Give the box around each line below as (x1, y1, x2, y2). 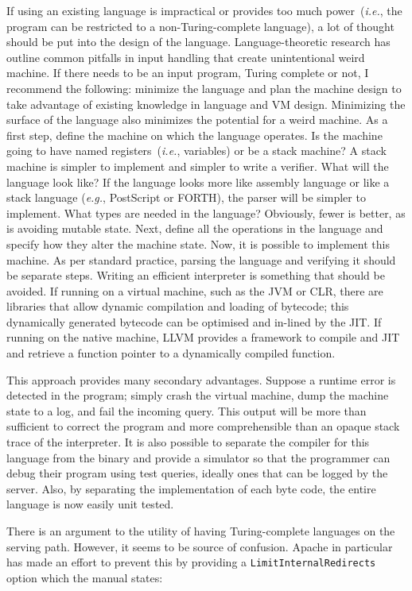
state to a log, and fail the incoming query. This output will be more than (6, 402, 367, 419)
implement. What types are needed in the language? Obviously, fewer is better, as (6, 204, 406, 221)
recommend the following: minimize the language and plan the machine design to (6, 79, 402, 96)
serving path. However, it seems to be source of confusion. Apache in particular (6, 538, 393, 554)
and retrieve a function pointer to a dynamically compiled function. (6, 345, 336, 361)
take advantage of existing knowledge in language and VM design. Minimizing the (6, 95, 406, 112)
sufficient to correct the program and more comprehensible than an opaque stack (6, 418, 400, 435)
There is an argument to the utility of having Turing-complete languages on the (6, 523, 395, 539)
